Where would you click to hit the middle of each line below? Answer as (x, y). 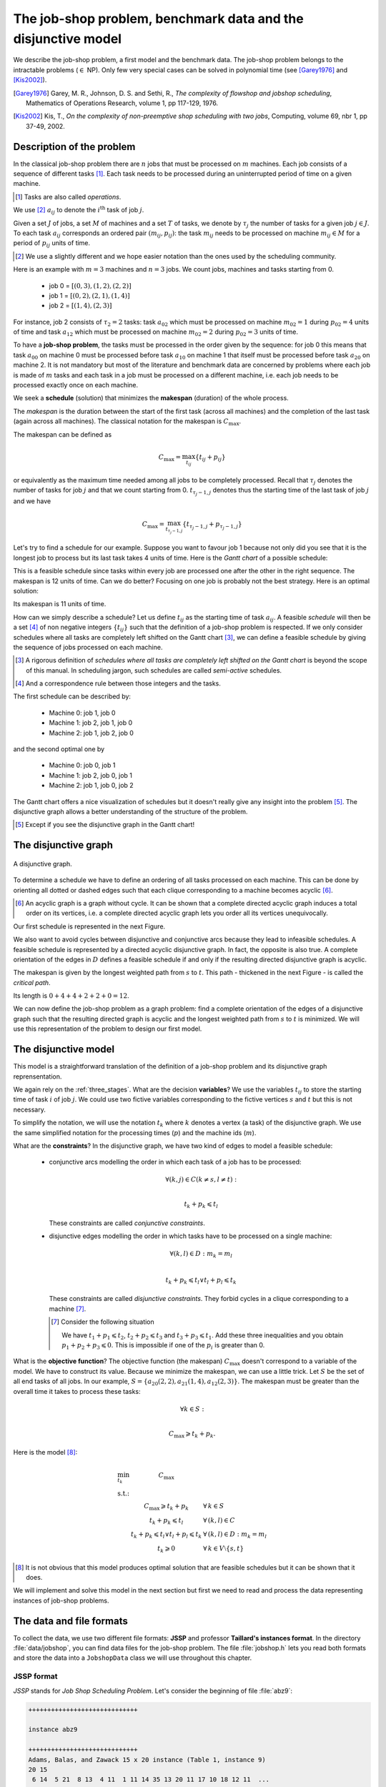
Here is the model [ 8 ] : (45, 1452)
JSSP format (35, 1676)
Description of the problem (74, 147)
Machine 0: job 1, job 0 (82, 713)
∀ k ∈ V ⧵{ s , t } (223, 1549)
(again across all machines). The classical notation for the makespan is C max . (127, 422)
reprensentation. (38, 1076)
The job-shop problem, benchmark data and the (158, 19)
